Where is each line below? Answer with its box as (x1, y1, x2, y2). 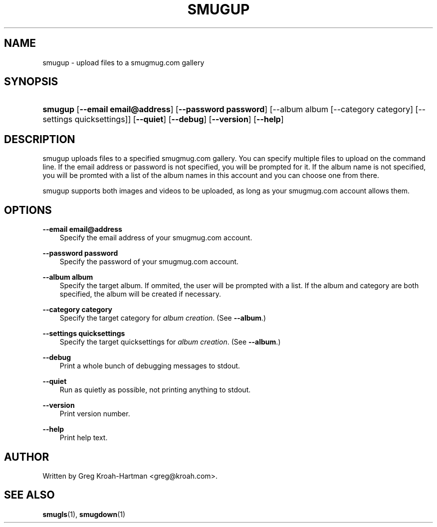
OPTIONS (4, 203, 52, 216)
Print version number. (59, 409, 130, 418)
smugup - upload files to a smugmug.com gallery (42, 58, 205, 67)
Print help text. (59, 433, 108, 442)
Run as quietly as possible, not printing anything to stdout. (59, 385, 251, 394)
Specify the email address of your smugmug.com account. (59, 233, 252, 242)
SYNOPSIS (4, 75, 58, 88)
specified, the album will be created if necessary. (59, 290, 221, 299)
